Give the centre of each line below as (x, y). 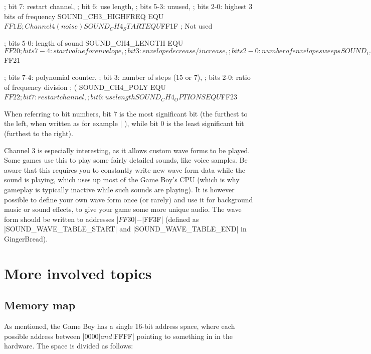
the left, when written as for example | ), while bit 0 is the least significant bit (124, 123)
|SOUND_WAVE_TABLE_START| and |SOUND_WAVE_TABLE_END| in (125, 229)
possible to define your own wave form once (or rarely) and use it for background (129, 199)
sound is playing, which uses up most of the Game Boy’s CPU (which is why (122, 180)
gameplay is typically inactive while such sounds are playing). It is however (119, 189)
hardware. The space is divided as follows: (69, 346)
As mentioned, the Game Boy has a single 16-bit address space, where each (120, 326)
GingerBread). (26, 238)
